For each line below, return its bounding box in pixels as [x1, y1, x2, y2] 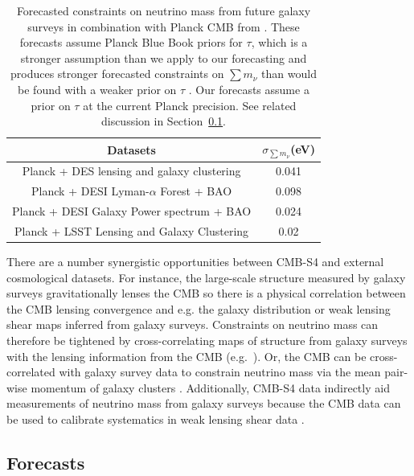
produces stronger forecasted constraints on [10, 65, 224, 82]
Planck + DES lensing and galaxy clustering [22, 162, 241, 179]
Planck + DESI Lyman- [31, 183, 150, 199]
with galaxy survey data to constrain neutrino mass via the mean [59, 363, 381, 380]
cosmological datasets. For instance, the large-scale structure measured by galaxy [6, 269, 406, 285]
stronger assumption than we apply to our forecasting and [20, 49, 307, 66]
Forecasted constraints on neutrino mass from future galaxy [16, 2, 311, 18]
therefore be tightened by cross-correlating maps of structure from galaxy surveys [6, 332, 408, 349]
